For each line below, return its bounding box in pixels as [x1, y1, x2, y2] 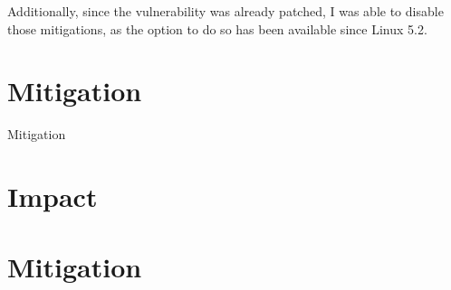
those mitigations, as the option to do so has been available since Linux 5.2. [7, 19, 427, 38]
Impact [7, 178, 98, 215]
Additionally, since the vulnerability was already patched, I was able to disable [7, 2, 444, 20]
